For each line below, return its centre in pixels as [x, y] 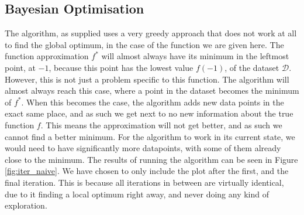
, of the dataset [252, 67]
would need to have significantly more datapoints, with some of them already [143, 148]
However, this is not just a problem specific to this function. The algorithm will [147, 79]
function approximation [47, 56]
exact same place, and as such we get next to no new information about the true [149, 113]
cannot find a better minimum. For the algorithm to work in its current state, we [150, 136]
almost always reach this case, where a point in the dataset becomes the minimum [152, 91]
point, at [20, 67]
